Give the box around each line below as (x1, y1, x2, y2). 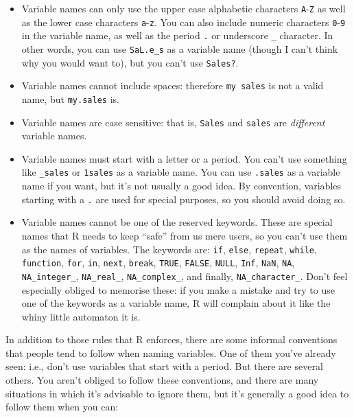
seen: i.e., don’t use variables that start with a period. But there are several (5, 359, 323, 373)
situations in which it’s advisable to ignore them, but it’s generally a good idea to (5, 386, 349, 400)
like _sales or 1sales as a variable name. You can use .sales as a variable (21, 165, 340, 179)
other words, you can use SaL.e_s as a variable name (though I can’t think (21, 41, 338, 56)
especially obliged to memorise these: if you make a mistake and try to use (21, 282, 335, 297)
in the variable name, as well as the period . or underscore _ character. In (21, 28, 333, 43)
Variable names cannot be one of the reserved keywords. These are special (21, 215, 333, 229)
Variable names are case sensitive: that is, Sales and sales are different (21, 115, 325, 129)
